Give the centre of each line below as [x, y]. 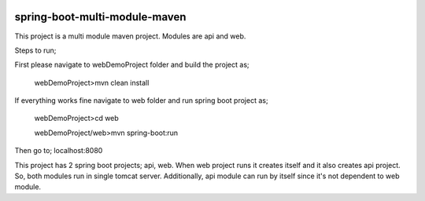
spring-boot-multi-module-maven [100, 17]
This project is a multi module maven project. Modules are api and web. [130, 36]
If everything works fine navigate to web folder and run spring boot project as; [141, 100]
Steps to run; [35, 50]
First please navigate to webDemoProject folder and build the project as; [132, 65]
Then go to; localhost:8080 [59, 151]
